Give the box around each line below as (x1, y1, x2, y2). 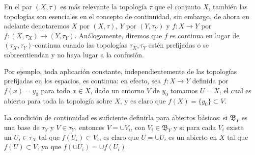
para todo (41, 85, 70, 95)
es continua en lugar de (170, 30, 240, 40)
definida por (192, 76, 228, 86)
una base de (4, 122, 40, 132)
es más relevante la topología (60, 1, 147, 11)
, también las (208, 1, 248, 11)
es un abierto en (169, 131, 217, 142)
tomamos (170, 85, 198, 95)
